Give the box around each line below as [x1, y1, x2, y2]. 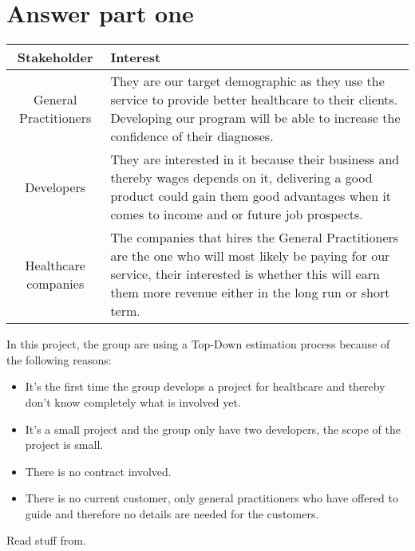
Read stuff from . [6, 532, 86, 549]
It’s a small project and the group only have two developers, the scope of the [25, 420, 401, 437]
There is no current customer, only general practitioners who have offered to [25, 490, 398, 506]
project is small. [25, 436, 104, 453]
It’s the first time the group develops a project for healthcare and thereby [25, 378, 385, 395]
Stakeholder [17, 48, 93, 67]
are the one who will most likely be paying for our [110, 246, 390, 266]
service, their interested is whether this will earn [110, 265, 380, 284]
